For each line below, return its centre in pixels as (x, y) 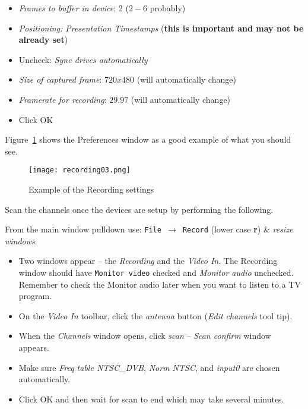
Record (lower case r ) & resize (238, 229)
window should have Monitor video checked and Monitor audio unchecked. (156, 273)
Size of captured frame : (60, 79)
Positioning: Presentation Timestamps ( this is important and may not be (161, 28)
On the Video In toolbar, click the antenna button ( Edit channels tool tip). (155, 315)
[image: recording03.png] (80, 170)
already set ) (43, 40)
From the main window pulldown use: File (83, 229)
